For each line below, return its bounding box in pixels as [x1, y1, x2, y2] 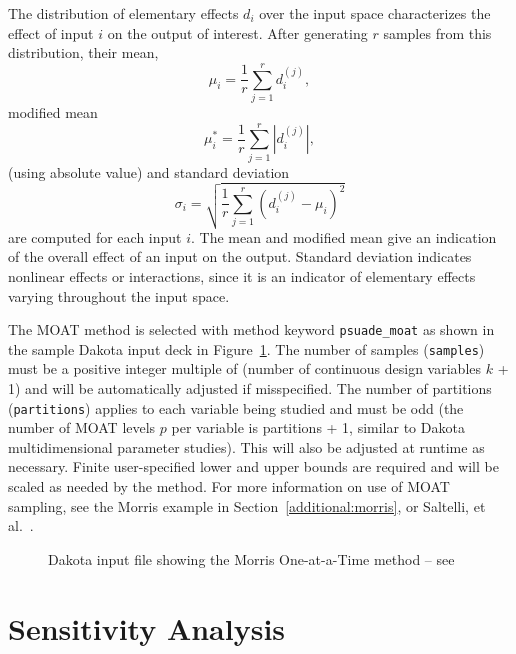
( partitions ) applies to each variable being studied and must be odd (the [8, 397, 464, 418]
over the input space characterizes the [259, 3, 491, 23]
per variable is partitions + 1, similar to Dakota [171, 417, 465, 438]
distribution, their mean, [8, 42, 159, 63]
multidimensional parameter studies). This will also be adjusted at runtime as [8, 436, 485, 457]
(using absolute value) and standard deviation [8, 161, 290, 182]
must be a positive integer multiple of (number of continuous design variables [8, 358, 482, 379]
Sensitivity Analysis [8, 607, 286, 648]
